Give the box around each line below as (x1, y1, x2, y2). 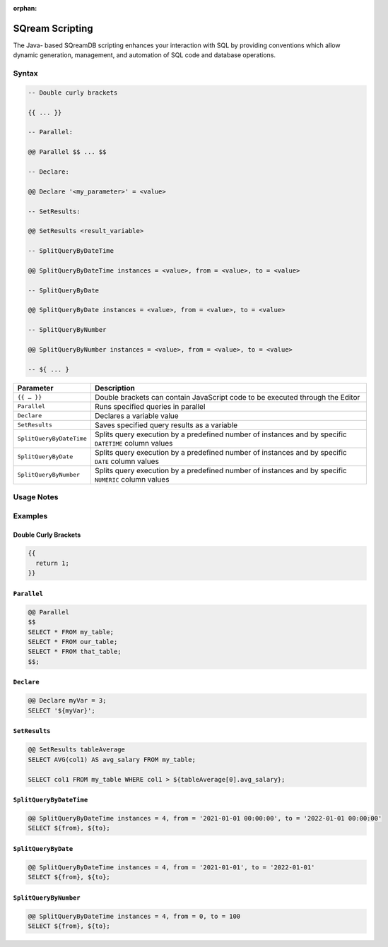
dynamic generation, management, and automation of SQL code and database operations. (13, 51, 276, 59)
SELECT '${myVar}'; (28, 706, 95, 715)
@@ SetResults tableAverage (28, 746, 125, 754)
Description (94, 383, 136, 393)
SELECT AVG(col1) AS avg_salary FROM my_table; (28, 756, 196, 763)
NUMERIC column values (94, 474, 170, 484)
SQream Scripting (13, 22, 93, 35)
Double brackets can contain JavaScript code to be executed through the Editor (94, 392, 360, 402)
